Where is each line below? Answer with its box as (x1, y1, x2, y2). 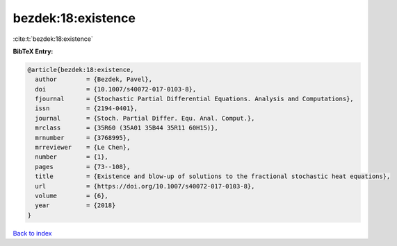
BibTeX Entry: (13, 47, 54, 55)
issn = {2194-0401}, (35, 105, 138, 112)
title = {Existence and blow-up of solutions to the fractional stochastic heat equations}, (35, 173, 391, 180)
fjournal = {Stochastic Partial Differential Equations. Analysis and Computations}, (35, 95, 354, 103)
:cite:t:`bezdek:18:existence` (13, 35, 93, 43)
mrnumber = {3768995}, (35, 134, 131, 141)
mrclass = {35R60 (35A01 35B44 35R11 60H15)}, (35, 124, 218, 132)
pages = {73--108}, (35, 163, 131, 170)
